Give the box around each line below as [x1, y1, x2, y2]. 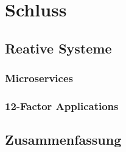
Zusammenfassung [5, 130, 122, 149]
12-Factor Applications [5, 98, 119, 113]
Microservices [5, 71, 73, 86]
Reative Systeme [5, 38, 112, 57]
